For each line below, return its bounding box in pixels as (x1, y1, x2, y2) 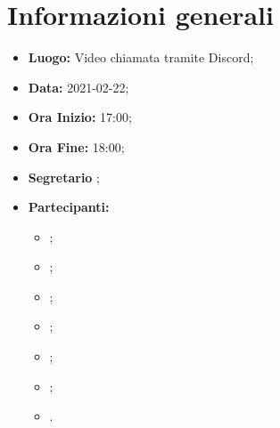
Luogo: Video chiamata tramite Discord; (28, 48, 254, 67)
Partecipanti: (28, 198, 110, 216)
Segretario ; (28, 167, 100, 186)
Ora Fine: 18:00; (28, 137, 125, 156)
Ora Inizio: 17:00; (28, 108, 132, 126)
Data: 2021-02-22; (28, 77, 129, 96)
